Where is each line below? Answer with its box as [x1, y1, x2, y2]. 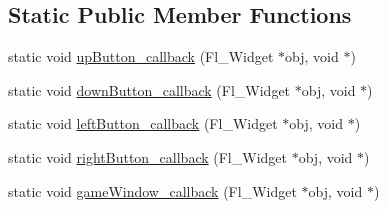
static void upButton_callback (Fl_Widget [8, 46, 274, 67]
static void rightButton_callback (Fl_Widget [8, 146, 287, 167]
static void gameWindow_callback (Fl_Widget [8, 180, 297, 201]
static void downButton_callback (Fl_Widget [8, 79, 291, 100]
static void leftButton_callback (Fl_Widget [8, 113, 278, 134]
